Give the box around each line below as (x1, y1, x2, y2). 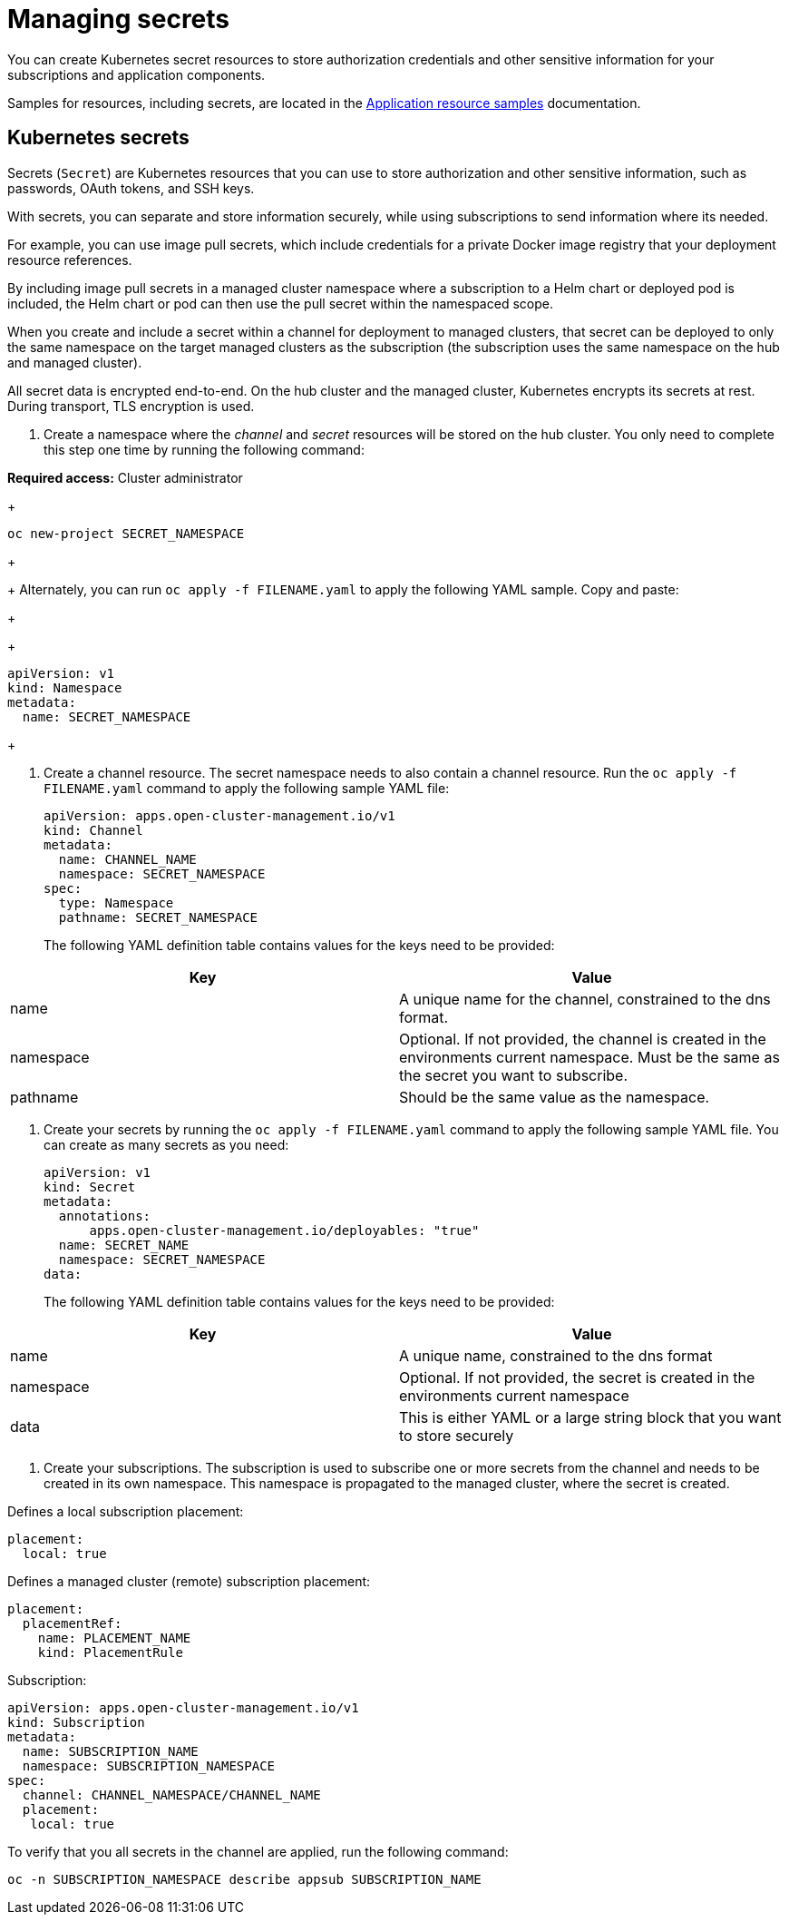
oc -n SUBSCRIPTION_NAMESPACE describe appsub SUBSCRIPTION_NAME (7, 1871, 482, 1887)
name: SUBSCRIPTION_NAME (22, 1743, 199, 1759)
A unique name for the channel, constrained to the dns (399, 989, 771, 1008)
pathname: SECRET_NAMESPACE (58, 909, 258, 925)
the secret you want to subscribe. (399, 1065, 628, 1084)
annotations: (58, 1208, 151, 1223)
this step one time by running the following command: (44, 441, 365, 457)
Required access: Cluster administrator (7, 469, 243, 485)
